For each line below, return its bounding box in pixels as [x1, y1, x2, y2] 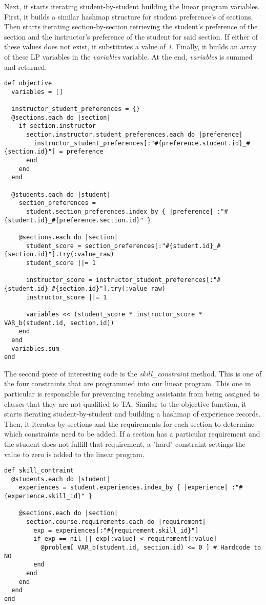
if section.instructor [18, 122, 96, 130]
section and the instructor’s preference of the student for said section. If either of [4, 31, 258, 42]
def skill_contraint [4, 467, 74, 475]
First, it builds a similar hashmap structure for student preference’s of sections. [4, 11, 253, 22]
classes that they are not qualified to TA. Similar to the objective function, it [4, 398, 247, 409]
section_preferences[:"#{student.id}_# [85, 242, 221, 250]
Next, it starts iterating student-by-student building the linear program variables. [4, 1, 260, 11]
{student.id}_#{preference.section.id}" [4, 216, 144, 224]
